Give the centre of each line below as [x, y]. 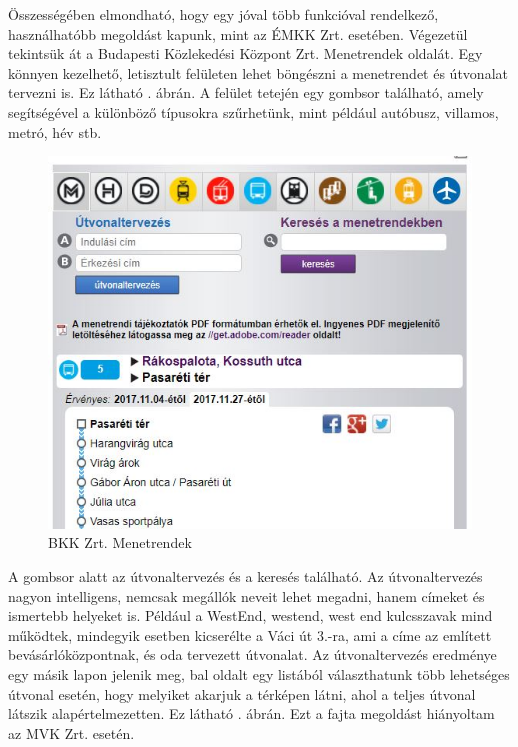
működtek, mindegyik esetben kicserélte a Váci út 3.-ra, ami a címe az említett [250, 634]
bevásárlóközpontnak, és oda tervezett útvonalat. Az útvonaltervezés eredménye [252, 654]
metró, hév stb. [55, 131]
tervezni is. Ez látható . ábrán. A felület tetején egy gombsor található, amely [246, 92]
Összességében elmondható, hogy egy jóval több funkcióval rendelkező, [223, 14]
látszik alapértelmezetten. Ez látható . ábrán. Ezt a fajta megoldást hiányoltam [251, 713]
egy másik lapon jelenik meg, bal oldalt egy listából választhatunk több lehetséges [259, 673]
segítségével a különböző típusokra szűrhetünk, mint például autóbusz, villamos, [253, 111]
